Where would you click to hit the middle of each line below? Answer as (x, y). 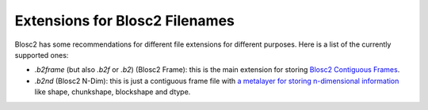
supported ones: (42, 55)
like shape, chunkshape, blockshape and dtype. (113, 92)
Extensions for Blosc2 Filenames (125, 21)
